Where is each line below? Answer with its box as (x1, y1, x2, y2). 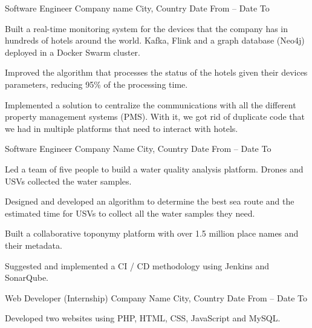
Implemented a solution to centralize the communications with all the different (5, 98, 296, 111)
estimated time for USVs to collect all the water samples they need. (5, 206, 255, 219)
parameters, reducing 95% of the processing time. (5, 77, 188, 90)
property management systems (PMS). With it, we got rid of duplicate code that (5, 110, 305, 123)
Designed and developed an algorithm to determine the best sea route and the (5, 195, 294, 208)
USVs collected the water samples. (5, 174, 132, 187)
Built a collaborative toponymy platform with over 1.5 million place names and (5, 227, 299, 240)
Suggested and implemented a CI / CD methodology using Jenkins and (5, 259, 269, 272)
